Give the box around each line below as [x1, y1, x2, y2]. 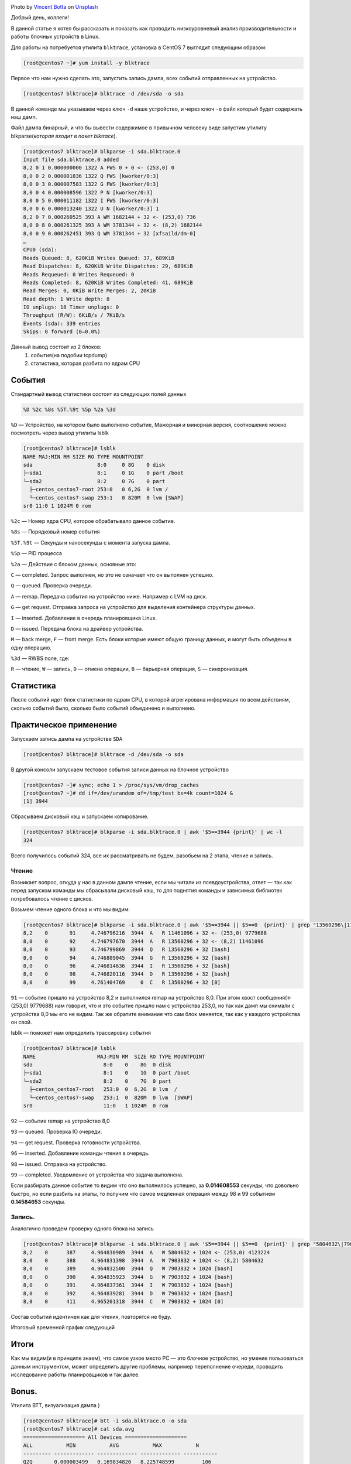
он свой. [11, 1018, 32, 1025]
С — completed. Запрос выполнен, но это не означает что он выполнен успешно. [11, 571, 214, 578]
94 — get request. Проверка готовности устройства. [11, 1139, 142, 1146]
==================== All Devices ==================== [23, 1434, 187, 1441]
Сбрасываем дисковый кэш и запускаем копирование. [11, 813, 149, 820]
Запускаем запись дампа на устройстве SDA [11, 735, 123, 742]
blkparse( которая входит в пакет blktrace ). [11, 132, 118, 139]
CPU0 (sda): [23, 247, 58, 253]
